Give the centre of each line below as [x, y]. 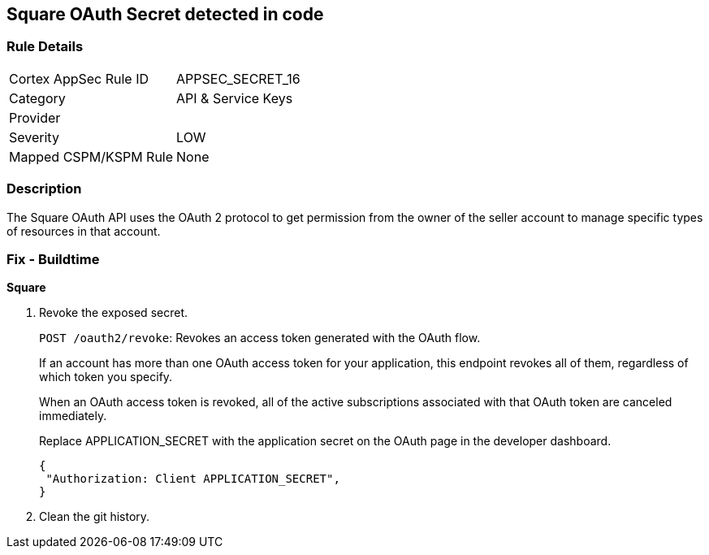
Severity [34, 137]
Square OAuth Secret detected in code [165, 14]
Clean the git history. [95, 517]
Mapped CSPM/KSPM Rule [91, 156]
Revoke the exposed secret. [113, 313]
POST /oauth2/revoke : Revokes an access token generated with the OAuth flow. [260, 338]
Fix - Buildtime [53, 259]
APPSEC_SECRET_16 [238, 78]
